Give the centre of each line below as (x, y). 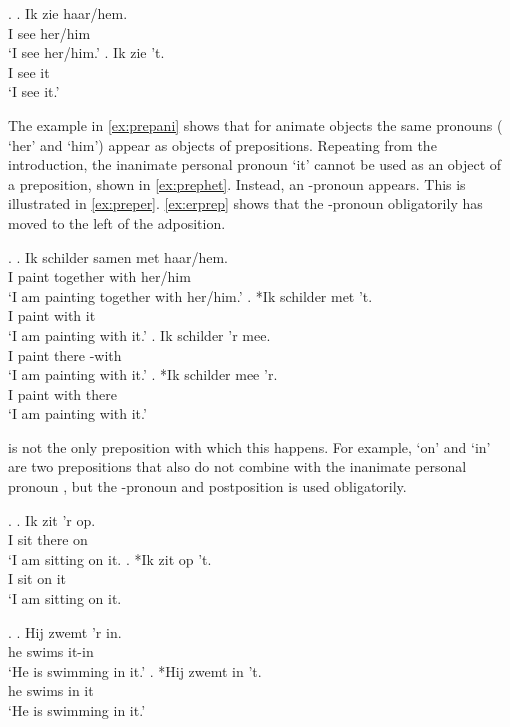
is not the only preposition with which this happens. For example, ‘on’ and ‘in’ (249, 446)
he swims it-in (51, 651)
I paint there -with (65, 354)
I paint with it (52, 315)
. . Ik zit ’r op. (52, 519)
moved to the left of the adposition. (117, 222)
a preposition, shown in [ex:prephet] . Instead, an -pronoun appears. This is (237, 183)
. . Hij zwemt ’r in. (65, 631)
